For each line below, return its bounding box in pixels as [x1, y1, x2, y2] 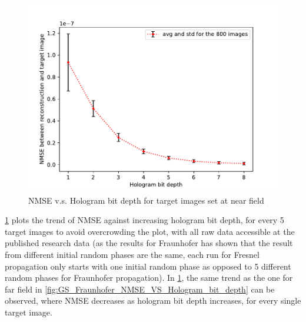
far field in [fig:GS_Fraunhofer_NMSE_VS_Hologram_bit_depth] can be [5, 283, 275, 295]
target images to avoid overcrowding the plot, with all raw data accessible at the [5, 225, 295, 237]
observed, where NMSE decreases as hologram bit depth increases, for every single [5, 294, 301, 307]
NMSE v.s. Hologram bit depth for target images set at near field [28, 194, 264, 206]
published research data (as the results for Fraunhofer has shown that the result [5, 237, 293, 249]
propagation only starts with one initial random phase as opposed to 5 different [5, 260, 291, 272]
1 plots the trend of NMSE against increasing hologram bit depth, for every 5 [5, 214, 284, 226]
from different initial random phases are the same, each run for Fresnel [5, 248, 260, 260]
